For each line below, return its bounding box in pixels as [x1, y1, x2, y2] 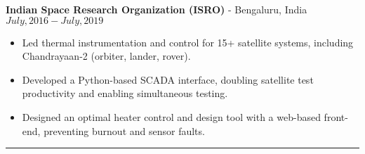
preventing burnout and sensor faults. [44, 123, 205, 138]
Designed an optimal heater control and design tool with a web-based [22, 109, 321, 124]
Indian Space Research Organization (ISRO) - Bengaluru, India [6, 2, 307, 16]
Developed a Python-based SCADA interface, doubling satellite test [22, 72, 314, 86]
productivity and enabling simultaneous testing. [22, 86, 228, 101]
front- [324, 109, 348, 124]
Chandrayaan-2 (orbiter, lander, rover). [22, 49, 191, 63]
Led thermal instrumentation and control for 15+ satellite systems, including [22, 34, 354, 49]
